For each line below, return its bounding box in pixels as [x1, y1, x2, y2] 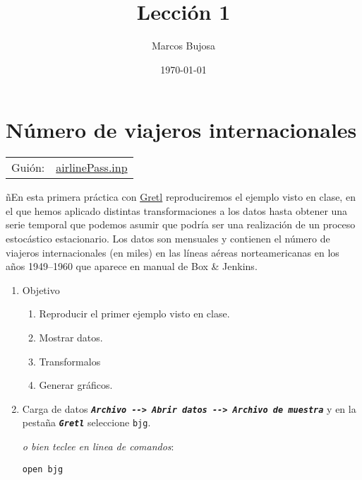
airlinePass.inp [56, 159, 128, 176]
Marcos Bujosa [151, 38, 216, 53]
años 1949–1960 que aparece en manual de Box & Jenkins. [6, 259, 258, 274]
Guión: [11, 159, 45, 176]
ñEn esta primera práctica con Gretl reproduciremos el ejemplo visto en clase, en [6, 189, 356, 204]
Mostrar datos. [39, 330, 103, 344]
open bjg [22, 464, 64, 474]
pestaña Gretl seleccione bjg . [22, 415, 151, 430]
